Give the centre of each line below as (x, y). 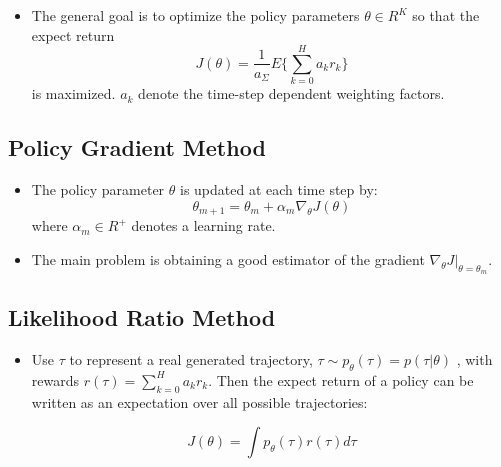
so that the (446, 15)
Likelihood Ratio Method (142, 317)
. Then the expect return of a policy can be (341, 379)
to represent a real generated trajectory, (191, 359)
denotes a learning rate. (203, 225)
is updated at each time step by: (279, 189)
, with (474, 359)
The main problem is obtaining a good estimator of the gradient (228, 258)
